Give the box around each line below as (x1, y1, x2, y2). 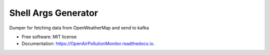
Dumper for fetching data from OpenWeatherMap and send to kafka (9, 25, 149, 31)
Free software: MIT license (21, 34, 77, 40)
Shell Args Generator (9, 7, 98, 18)
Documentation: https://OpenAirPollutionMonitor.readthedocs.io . (21, 41, 155, 47)
